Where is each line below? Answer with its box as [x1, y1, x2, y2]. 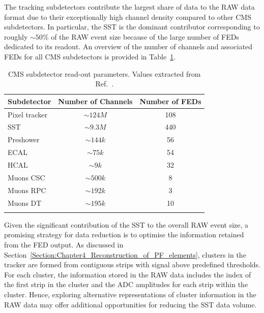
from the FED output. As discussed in [4, 239, 124, 250]
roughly [4, 31, 28, 42]
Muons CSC [8, 172, 45, 182]
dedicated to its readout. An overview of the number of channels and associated [4, 41, 253, 52]
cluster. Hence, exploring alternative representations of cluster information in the [4, 289, 256, 299]
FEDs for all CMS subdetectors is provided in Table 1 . [4, 51, 176, 61]
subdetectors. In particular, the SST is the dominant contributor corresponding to [4, 21, 260, 32]
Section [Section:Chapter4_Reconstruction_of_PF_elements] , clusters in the [4, 249, 246, 260]
